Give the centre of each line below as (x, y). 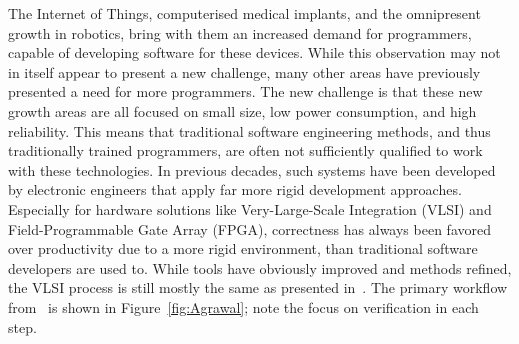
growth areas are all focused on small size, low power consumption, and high (242, 110)
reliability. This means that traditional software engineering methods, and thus (249, 130)
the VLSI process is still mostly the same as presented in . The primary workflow (258, 287)
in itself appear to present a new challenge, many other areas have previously (244, 71)
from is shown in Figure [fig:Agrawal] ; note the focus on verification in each (243, 306)
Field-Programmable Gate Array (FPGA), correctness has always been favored (249, 228)
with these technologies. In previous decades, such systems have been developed (252, 169)
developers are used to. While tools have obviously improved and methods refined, (260, 267)
